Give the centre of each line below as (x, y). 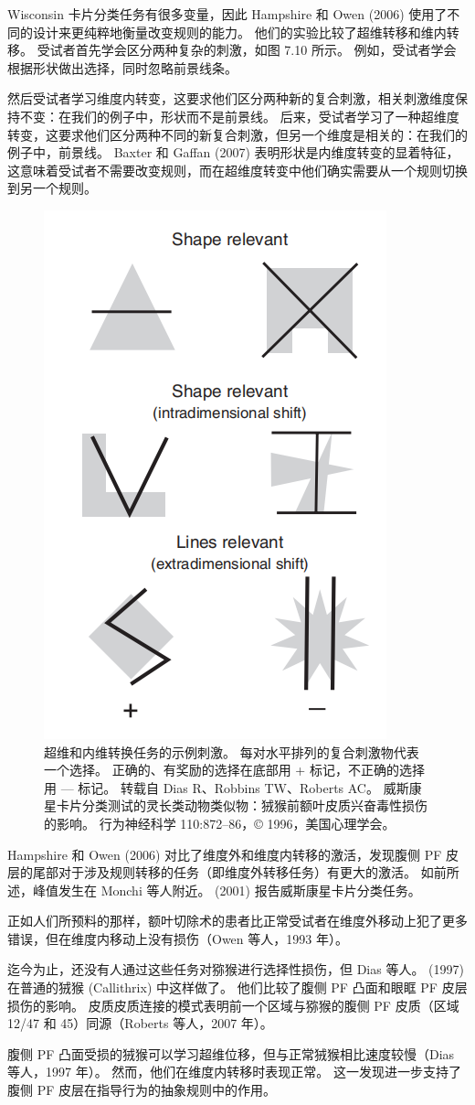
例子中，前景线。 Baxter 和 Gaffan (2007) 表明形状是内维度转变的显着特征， (233, 152)
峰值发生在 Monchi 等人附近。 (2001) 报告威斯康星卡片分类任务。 (227, 890)
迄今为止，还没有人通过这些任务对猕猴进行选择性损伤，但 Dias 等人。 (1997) (236, 969)
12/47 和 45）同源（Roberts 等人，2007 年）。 (140, 1023)
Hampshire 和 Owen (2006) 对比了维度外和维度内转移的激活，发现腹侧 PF (225, 854)
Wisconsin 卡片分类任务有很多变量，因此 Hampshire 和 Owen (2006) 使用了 (227, 14)
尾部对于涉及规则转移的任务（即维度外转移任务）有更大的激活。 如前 (239, 872)
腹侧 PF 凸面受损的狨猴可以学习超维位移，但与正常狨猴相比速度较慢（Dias (231, 1053)
